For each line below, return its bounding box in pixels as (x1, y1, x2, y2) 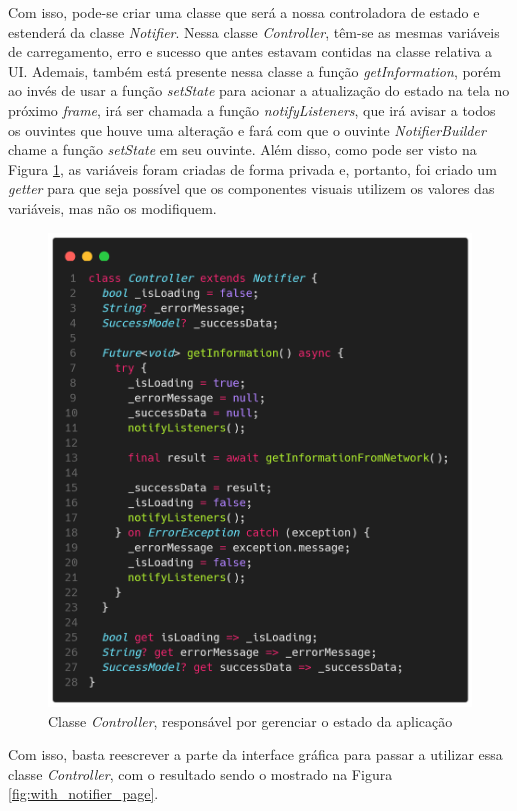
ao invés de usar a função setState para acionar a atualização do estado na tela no (8, 80, 510, 101)
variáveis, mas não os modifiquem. (8, 197, 217, 218)
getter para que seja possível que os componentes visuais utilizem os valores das (8, 178, 495, 199)
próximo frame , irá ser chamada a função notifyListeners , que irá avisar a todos (8, 99, 496, 120)
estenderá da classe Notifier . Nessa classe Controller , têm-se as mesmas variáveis (8, 21, 500, 42)
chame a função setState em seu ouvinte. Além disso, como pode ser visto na (8, 139, 477, 160)
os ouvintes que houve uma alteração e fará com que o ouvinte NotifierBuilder (8, 119, 486, 140)
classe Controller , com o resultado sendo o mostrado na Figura (8, 763, 393, 784)
